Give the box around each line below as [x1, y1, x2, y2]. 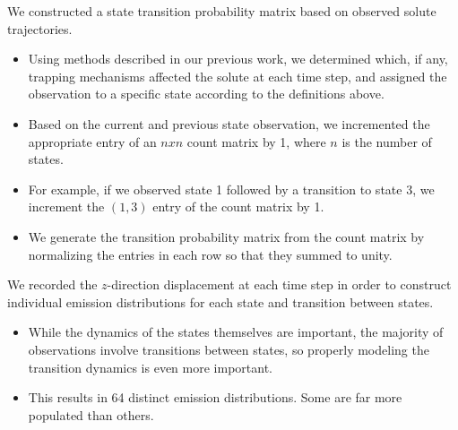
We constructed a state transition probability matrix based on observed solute [7, 2, 436, 20]
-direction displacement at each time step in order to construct [107, 275, 452, 294]
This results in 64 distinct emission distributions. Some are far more [28, 388, 402, 407]
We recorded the [7, 275, 98, 294]
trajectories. [7, 19, 73, 38]
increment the [28, 197, 105, 216]
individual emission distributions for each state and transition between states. [7, 292, 434, 311]
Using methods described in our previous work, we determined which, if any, [28, 49, 448, 68]
